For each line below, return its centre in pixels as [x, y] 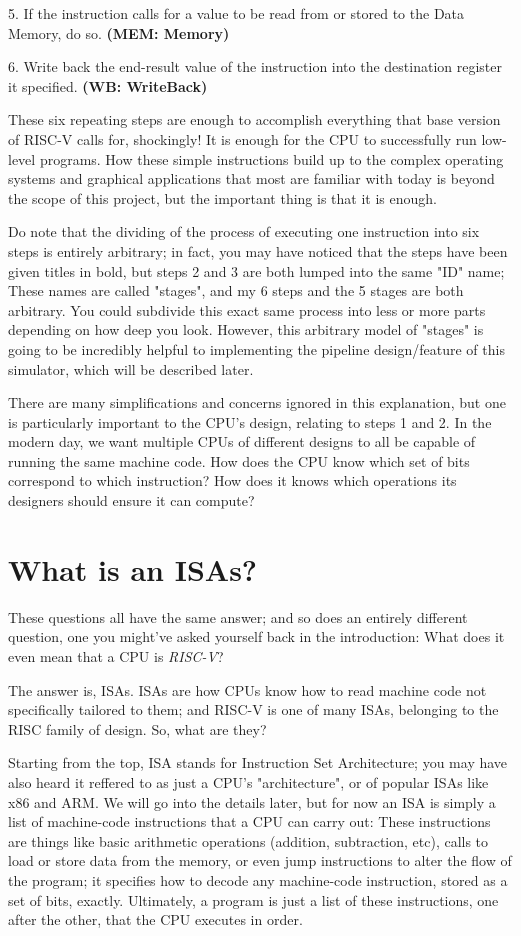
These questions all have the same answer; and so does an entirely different [238, 616]
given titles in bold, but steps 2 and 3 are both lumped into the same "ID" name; [256, 270]
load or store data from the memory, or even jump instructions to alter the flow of [260, 860]
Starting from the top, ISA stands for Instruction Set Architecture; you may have [258, 762]
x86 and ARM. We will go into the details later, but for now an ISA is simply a [252, 801]
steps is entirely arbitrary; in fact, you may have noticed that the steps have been [258, 250]
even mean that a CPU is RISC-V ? [116, 655]
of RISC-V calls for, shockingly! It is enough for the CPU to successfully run [242, 138]
